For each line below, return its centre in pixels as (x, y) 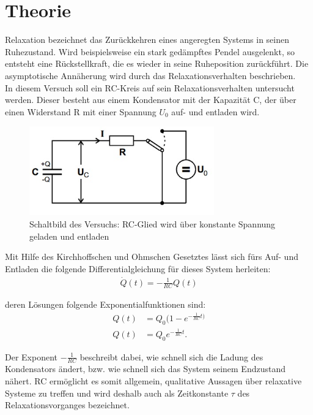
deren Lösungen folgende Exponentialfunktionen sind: (105, 304)
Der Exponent (31, 356)
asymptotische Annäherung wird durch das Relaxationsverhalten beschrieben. (150, 75)
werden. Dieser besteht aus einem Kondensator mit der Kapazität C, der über (151, 100)
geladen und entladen (69, 236)
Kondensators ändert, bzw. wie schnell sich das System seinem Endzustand (145, 369)
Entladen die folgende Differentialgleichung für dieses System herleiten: (138, 268)
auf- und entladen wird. (215, 111)
